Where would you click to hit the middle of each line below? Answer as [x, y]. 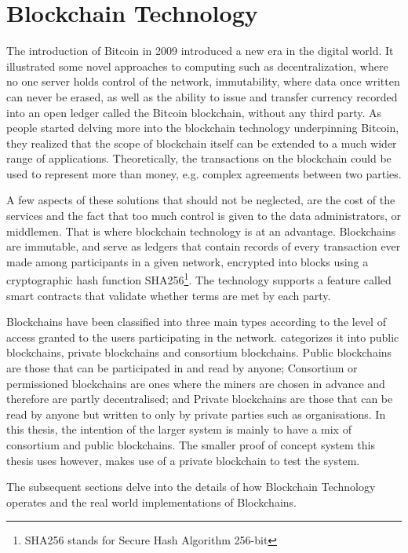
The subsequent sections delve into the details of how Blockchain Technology [191, 487]
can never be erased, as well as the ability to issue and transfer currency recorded [202, 96]
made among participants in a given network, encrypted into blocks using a [188, 261]
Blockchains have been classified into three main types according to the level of [196, 322]
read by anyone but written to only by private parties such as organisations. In [196, 414]
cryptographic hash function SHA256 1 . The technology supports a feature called [199, 279]
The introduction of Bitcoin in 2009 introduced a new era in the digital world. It [200, 51]
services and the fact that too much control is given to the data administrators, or [204, 216]
